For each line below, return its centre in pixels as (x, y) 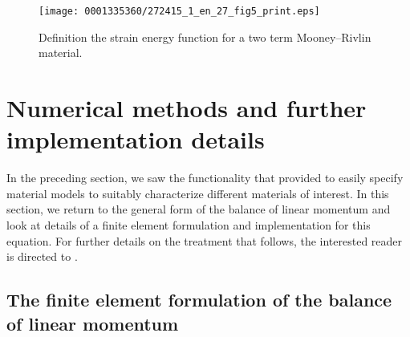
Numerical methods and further (187, 108)
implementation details (136, 139)
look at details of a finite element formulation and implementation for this (189, 224)
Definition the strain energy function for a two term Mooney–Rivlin (205, 37)
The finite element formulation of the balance (199, 300)
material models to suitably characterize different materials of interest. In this (198, 193)
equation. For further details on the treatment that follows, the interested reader (205, 240)
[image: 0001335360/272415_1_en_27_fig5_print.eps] (179, 11)
